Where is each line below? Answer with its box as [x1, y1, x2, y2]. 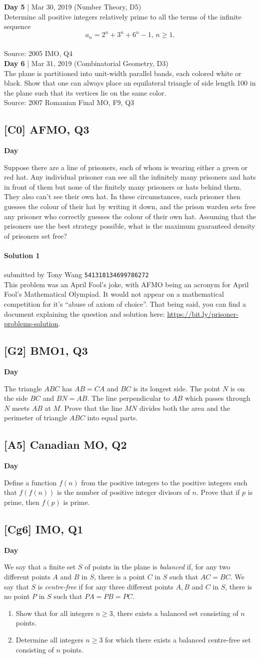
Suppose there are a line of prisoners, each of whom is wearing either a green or [4, 162, 248, 172]
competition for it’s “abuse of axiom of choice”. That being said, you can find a [4, 299, 246, 309]
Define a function [4, 477, 57, 487]
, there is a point [93, 571, 145, 581]
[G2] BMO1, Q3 [4, 343, 88, 358]
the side [4, 393, 28, 403]
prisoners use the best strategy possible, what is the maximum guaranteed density [4, 221, 255, 231]
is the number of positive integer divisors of [57, 487, 190, 497]
